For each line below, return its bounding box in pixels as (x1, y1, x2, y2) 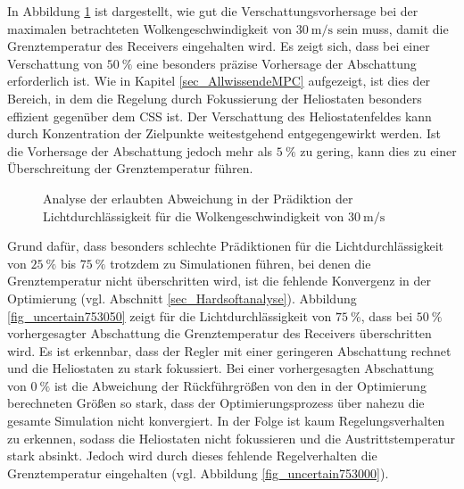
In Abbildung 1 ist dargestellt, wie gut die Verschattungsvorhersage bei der (7, 2, 418, 20)
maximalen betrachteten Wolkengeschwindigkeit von (7, 19, 293, 37)
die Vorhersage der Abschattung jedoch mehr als (7, 141, 273, 160)
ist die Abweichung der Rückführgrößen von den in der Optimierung (54, 376, 427, 394)
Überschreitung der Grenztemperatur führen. (7, 159, 253, 178)
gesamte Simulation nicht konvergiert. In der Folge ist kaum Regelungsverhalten (7, 411, 445, 430)
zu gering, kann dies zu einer (300, 141, 457, 160)
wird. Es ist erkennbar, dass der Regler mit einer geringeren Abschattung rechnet (7, 341, 452, 360)
